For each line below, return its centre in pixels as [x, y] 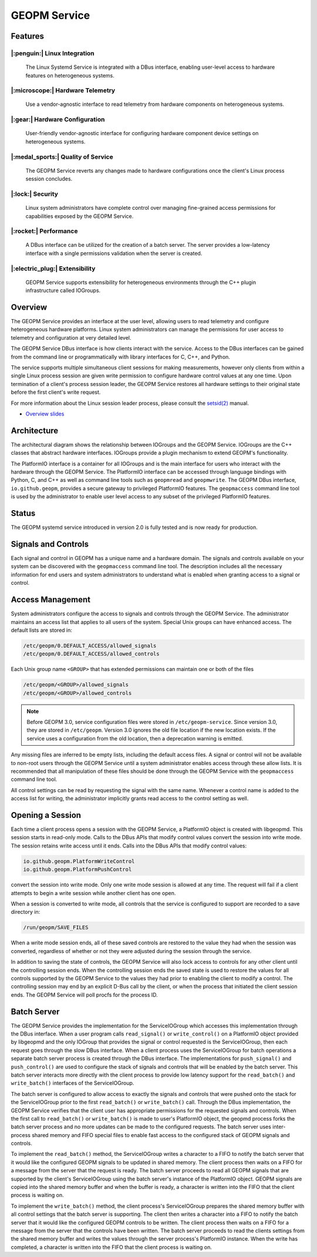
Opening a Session [46, 815]
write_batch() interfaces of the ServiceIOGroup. [72, 1083]
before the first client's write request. [56, 392]
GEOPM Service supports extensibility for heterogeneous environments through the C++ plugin [141, 282]
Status [23, 513]
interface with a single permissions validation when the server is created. [114, 253]
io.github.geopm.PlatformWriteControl [79, 861]
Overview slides [45, 414]
